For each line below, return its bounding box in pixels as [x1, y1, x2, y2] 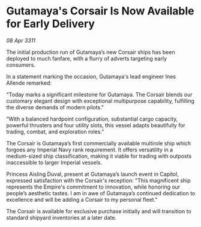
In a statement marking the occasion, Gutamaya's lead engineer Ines [6, 73, 176, 80]
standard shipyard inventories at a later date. [6, 214, 117, 221]
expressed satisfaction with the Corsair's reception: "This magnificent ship [6, 177, 191, 184]
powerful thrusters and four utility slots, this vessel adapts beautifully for [6, 121, 186, 129]
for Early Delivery [6, 17, 95, 31]
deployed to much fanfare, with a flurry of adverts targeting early [6, 55, 167, 62]
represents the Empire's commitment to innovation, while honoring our [6, 183, 181, 190]
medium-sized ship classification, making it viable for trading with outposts [6, 152, 192, 160]
